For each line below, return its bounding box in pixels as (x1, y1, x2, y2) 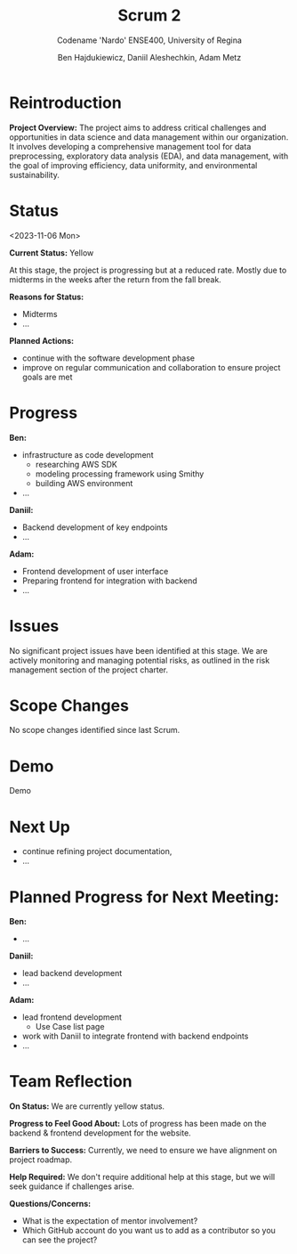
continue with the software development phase (21, 353, 196, 363)
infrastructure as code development (21, 449, 154, 460)
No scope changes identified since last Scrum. (9, 725, 181, 736)
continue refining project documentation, (21, 846, 173, 857)
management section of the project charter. (9, 664, 169, 675)
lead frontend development (21, 1012, 122, 1022)
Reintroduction (9, 93, 122, 112)
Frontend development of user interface (21, 566, 169, 576)
